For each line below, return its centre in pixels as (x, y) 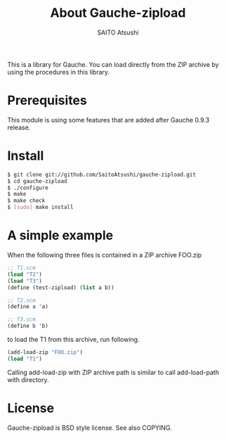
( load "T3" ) (25, 281)
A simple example (60, 235)
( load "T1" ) (25, 359)
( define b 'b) (28, 326)
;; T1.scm (22, 268)
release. (19, 127)
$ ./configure (28, 188)
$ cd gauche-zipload (38, 181)
